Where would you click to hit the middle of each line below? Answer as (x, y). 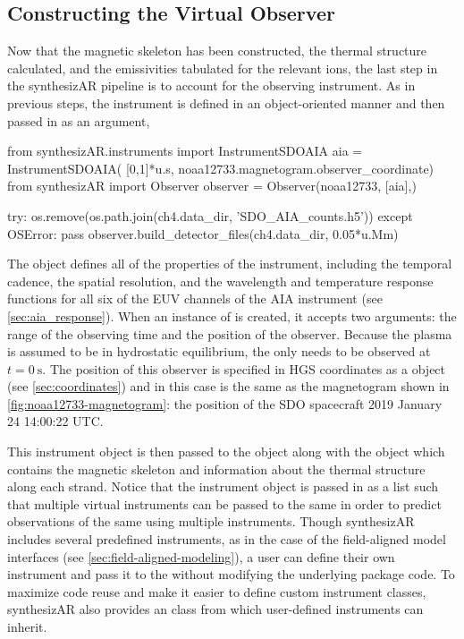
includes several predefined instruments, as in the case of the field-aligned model (227, 539)
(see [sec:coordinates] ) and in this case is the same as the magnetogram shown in (228, 386)
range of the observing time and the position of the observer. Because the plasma (230, 333)
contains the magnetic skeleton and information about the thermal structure (216, 469)
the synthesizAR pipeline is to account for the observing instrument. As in (211, 85)
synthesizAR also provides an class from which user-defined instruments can (215, 609)
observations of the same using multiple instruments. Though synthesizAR (211, 521)
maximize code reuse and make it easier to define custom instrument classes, (217, 591)
